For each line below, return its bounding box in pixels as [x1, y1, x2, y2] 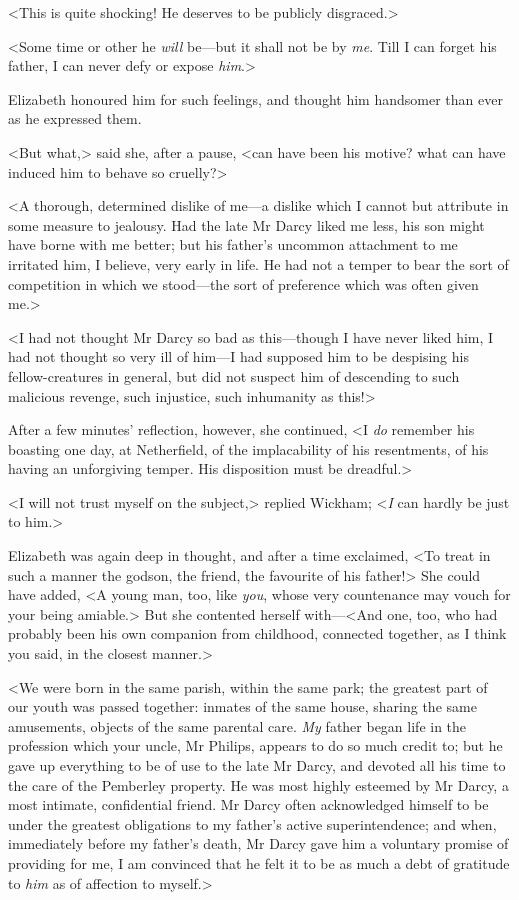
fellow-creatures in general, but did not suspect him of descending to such [8, 365, 460, 386]
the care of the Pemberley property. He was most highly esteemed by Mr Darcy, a [8, 774, 509, 795]
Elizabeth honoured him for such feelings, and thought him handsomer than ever [8, 88, 503, 109]
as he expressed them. [8, 108, 142, 129]
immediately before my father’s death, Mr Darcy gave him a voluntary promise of [8, 833, 509, 854]
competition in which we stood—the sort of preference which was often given [8, 273, 479, 294]
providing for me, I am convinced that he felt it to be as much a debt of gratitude [8, 852, 510, 873]
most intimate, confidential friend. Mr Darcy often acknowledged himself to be [8, 794, 489, 815]
